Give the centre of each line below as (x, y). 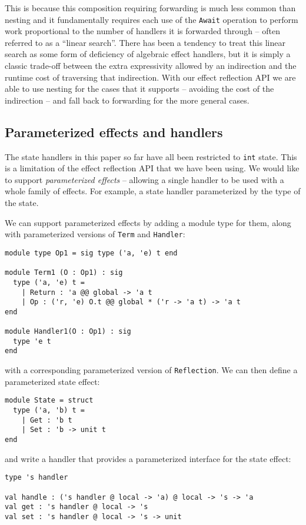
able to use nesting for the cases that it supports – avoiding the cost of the (139, 89)
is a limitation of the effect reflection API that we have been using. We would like (152, 168)
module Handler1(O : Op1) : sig (68, 332)
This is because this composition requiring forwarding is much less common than (150, 8)
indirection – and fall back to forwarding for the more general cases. (127, 100)
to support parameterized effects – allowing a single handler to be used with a (144, 179)
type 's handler (36, 478)
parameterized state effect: (52, 381)
